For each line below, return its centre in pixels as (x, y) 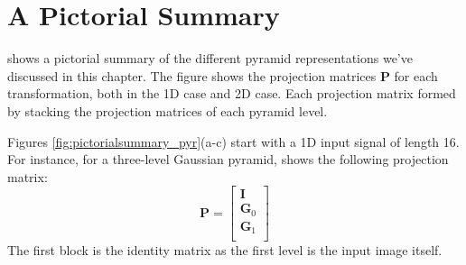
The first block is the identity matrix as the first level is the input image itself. (225, 250)
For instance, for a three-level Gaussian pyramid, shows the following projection (228, 159)
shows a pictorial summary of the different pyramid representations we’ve (210, 58)
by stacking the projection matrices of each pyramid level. (168, 110)
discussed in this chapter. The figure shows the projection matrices (192, 75)
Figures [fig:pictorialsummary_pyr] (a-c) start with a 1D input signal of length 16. (233, 141)
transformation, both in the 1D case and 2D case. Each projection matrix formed (232, 93)
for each (416, 75)
